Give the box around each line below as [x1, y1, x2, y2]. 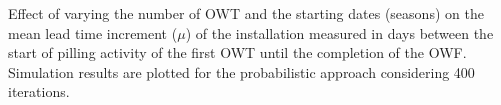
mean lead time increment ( [8, 22, 178, 43]
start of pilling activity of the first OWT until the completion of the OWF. [8, 42, 467, 63]
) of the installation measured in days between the [185, 22, 494, 43]
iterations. [8, 81, 70, 102]
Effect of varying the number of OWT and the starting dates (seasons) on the [8, 3, 484, 23]
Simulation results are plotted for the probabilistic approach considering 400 [8, 61, 475, 82]
